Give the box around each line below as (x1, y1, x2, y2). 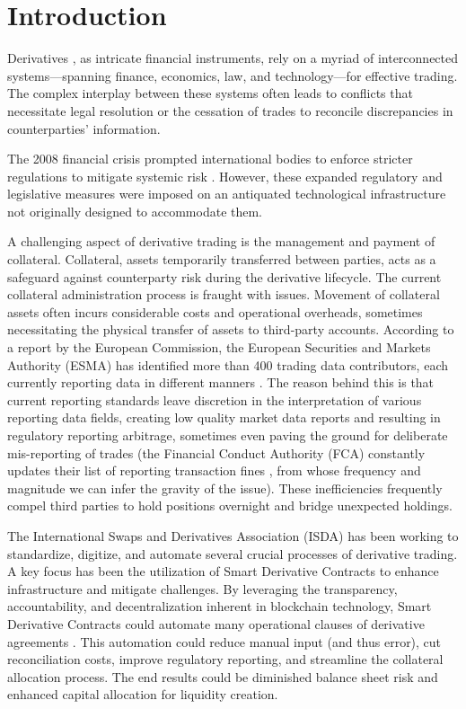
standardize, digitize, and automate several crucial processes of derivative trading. (7, 544, 458, 563)
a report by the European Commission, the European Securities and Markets (7, 338, 431, 357)
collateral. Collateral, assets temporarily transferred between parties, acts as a (7, 250, 436, 269)
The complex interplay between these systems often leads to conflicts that (7, 84, 413, 102)
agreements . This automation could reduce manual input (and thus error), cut (7, 632, 442, 651)
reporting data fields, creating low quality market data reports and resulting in (7, 408, 441, 427)
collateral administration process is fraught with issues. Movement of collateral (7, 285, 440, 304)
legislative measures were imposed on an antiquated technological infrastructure (7, 184, 446, 203)
